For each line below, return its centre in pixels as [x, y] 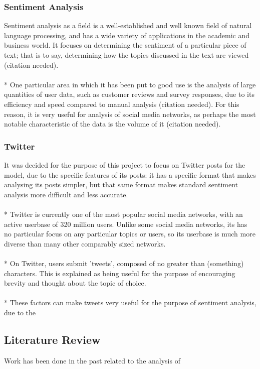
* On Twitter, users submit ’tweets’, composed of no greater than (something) [124, 263]
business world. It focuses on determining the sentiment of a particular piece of [125, 45]
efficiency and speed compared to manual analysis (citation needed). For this [122, 104]
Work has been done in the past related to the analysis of [92, 360]
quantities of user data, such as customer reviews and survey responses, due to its [129, 94]
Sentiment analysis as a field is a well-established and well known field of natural [128, 25]
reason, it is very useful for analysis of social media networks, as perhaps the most [130, 114]
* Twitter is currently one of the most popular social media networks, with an [123, 214]
